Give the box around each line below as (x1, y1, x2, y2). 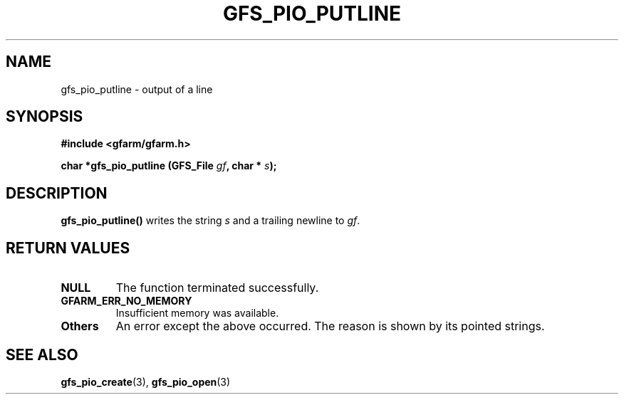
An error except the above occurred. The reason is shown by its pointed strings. (115, 319, 545, 334)
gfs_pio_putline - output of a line (61, 83, 213, 95)
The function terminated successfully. (115, 280, 319, 295)
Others (61, 319, 99, 334)
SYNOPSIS (6, 107, 83, 126)
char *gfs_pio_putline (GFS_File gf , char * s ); (61, 159, 277, 172)
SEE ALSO (6, 345, 78, 364)
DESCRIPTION (6, 184, 108, 202)
